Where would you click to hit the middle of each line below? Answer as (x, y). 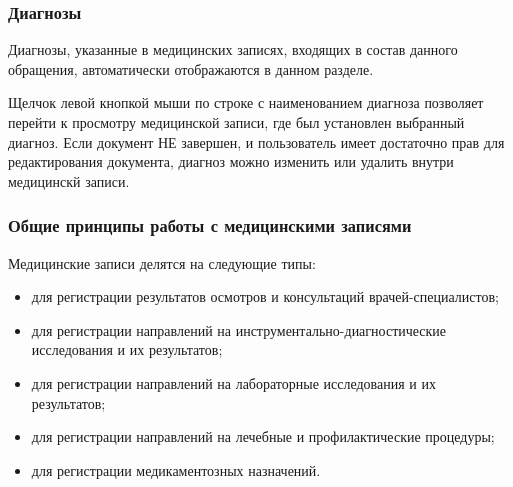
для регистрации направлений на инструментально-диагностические (239, 329)
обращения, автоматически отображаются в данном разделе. (191, 68)
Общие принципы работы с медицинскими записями (210, 225)
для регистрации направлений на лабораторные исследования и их (233, 382)
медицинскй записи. (69, 180)
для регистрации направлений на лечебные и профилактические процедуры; (263, 436)
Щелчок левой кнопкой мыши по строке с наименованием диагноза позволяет (246, 102)
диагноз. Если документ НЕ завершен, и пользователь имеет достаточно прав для (256, 141)
